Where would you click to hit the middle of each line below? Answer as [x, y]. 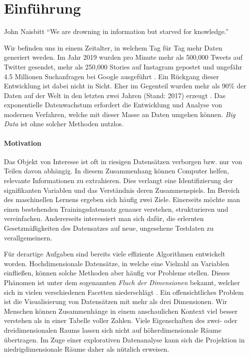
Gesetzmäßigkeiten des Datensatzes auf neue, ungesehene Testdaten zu [109, 228]
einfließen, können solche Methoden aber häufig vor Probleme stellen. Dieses [117, 273]
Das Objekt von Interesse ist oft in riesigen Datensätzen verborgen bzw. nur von [123, 161]
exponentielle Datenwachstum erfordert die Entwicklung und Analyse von [113, 105]
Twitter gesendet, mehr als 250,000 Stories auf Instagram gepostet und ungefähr [123, 66]
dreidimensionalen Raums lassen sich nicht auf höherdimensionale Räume [113, 330]
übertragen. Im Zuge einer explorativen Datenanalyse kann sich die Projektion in [124, 339]
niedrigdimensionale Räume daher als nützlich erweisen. [86, 349]
